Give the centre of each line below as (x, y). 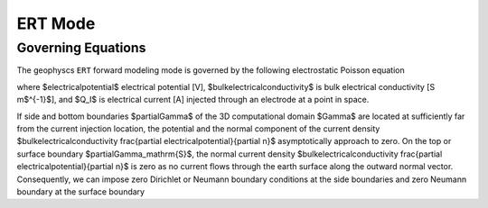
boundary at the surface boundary (80, 191)
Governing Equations (81, 48)
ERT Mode (56, 23)
